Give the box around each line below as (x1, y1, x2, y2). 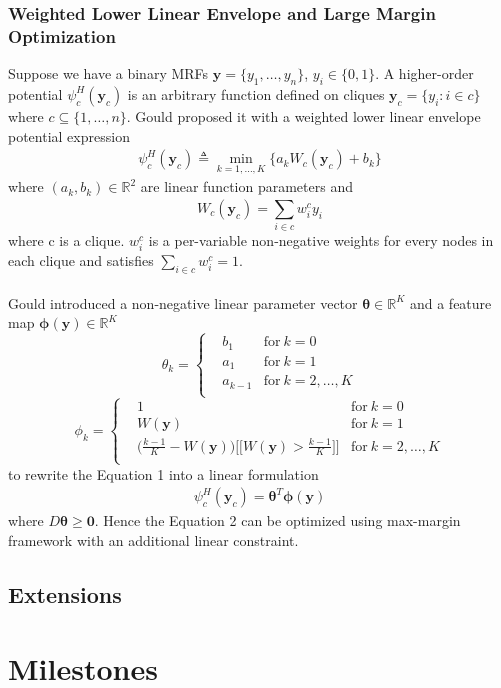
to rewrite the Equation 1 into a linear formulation (8, 463, 319, 484)
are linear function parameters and (140, 176, 353, 197)
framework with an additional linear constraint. (8, 529, 299, 550)
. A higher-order (375, 63, 474, 84)
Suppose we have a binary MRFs (8, 63, 209, 84)
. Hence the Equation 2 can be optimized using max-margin (94, 510, 461, 531)
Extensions (8, 578, 122, 609)
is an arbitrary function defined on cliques (127, 83, 385, 104)
